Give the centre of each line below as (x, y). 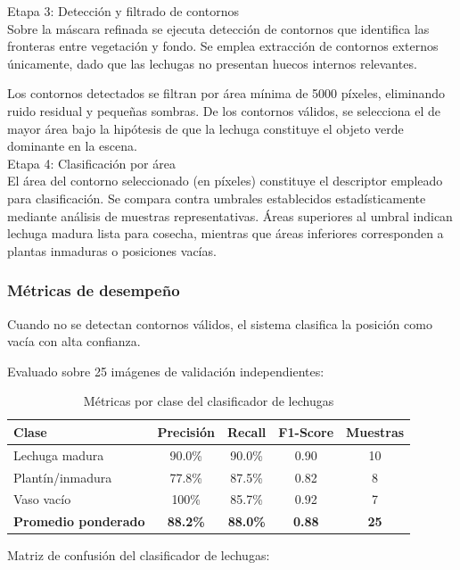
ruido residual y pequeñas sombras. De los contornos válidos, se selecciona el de (224, 110)
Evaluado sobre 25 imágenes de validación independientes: (166, 371)
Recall (246, 431)
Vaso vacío (42, 499)
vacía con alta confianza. (74, 341)
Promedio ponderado (79, 521)
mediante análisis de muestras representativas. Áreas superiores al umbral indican (230, 215)
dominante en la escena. (72, 146)
